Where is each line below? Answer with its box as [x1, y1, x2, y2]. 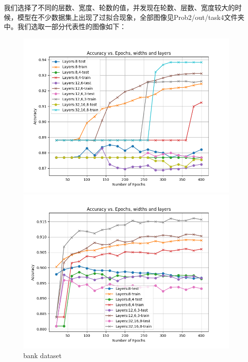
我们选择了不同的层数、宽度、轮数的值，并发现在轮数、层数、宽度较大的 [4, 2, 235, 12]
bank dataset [23, 350, 62, 360]
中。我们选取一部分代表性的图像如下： [4, 21, 126, 31]
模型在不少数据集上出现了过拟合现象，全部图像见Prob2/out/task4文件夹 [17, 12, 245, 22]
